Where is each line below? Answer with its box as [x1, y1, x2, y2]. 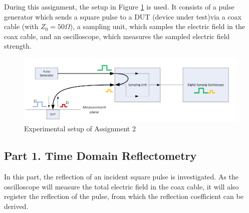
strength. [4, 41, 32, 51]
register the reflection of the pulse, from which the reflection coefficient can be [4, 191, 243, 201]
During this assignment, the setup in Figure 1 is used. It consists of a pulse [4, 2, 234, 12]
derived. [4, 200, 29, 211]
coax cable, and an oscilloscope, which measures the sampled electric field [4, 31, 230, 41]
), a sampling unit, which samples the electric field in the [70, 21, 245, 32]
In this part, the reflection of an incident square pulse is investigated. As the [4, 171, 239, 181]
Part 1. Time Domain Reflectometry [4, 148, 197, 163]
